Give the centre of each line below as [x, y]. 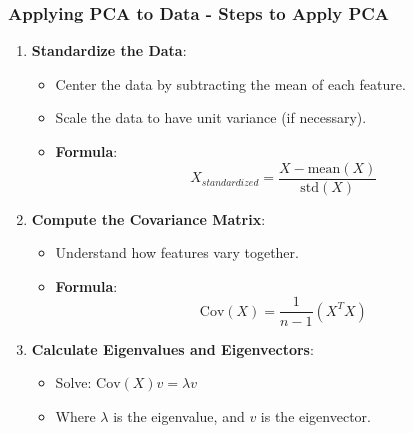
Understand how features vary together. [177, 252]
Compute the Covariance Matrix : [148, 218]
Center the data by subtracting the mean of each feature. [230, 83]
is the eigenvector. [315, 415]
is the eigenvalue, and [179, 415]
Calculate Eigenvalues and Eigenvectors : [172, 348]
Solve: [73, 382]
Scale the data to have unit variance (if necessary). [211, 117]
